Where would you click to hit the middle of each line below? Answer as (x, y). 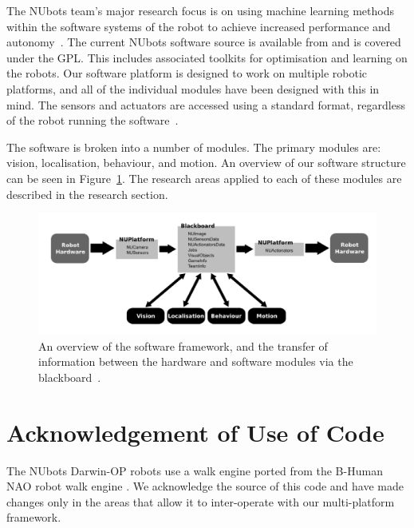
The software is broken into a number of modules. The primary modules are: (194, 147)
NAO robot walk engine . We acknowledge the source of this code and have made (205, 486)
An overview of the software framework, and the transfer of (183, 345)
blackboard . (70, 377)
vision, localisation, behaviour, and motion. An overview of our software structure (206, 163)
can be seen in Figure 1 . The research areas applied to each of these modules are (204, 178)
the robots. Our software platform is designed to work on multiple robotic (187, 73)
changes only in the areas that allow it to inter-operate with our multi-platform (201, 501)
